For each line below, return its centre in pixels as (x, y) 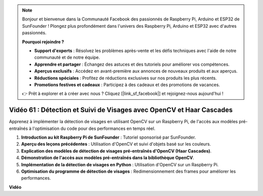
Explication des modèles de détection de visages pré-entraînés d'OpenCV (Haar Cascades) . (116, 151)
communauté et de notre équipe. (67, 57)
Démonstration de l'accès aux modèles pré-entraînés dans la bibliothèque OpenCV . (108, 158)
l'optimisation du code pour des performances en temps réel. (94, 128)
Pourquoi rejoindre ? (43, 42)
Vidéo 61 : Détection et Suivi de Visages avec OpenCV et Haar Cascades (121, 110)
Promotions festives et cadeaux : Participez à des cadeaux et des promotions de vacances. (127, 85)
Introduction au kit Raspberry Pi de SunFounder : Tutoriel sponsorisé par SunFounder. (109, 137)
